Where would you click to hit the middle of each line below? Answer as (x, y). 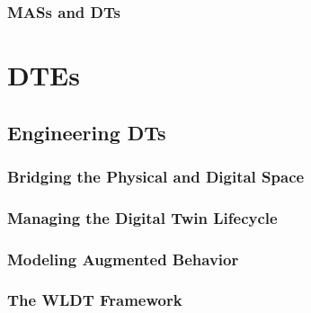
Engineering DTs (87, 132)
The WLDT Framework (95, 300)
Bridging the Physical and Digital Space (156, 176)
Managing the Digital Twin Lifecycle (142, 217)
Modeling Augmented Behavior (123, 259)
